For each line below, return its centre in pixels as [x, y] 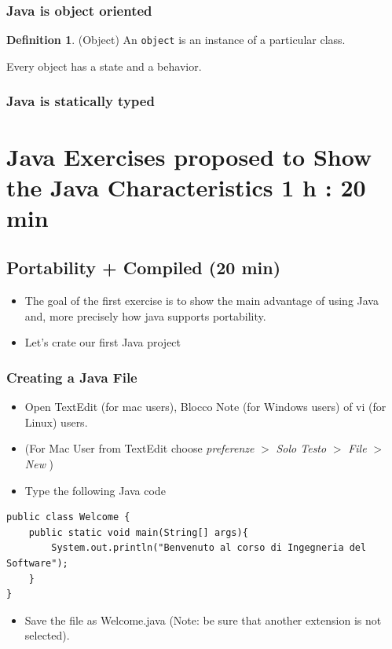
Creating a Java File [72, 377]
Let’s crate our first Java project [103, 342]
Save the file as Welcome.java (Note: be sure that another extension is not [203, 620]
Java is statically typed [81, 101]
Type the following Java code [95, 490]
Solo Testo [301, 448]
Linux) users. [56, 422]
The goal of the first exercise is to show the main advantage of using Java [201, 301]
